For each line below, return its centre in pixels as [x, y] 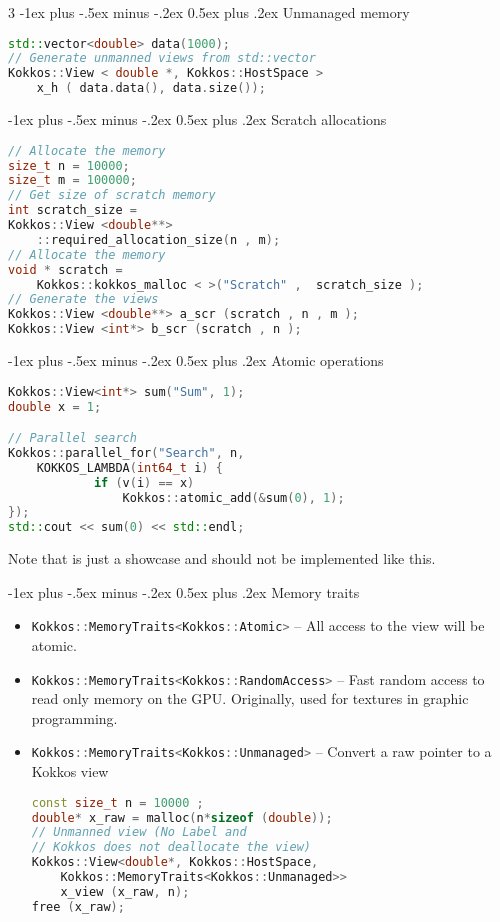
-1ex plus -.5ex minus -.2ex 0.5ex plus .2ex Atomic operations [196, 360]
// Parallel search [72, 438]
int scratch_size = [72, 210]
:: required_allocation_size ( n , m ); [158, 239]
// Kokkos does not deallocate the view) [171, 847]
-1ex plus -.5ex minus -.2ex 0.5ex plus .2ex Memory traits [184, 591]
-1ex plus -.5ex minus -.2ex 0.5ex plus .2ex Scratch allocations [197, 119]
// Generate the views [83, 299]
